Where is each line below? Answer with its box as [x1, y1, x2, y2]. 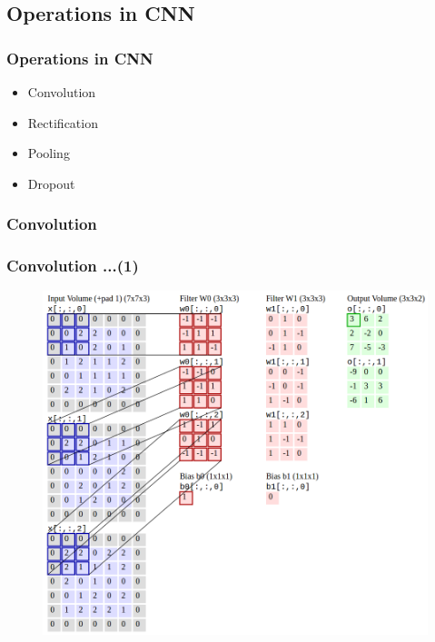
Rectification [27, 113, 98, 132]
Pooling [27, 143, 70, 163]
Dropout [27, 173, 75, 193]
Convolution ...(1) [6, 254, 139, 277]
